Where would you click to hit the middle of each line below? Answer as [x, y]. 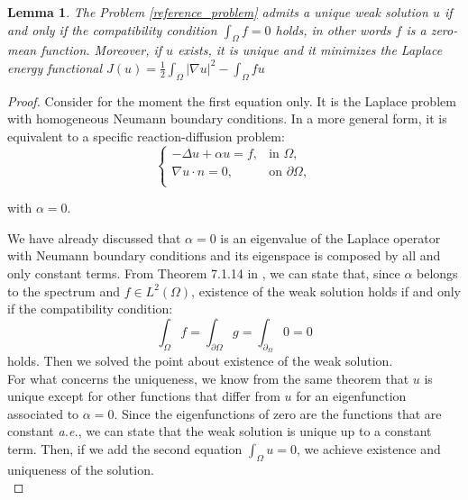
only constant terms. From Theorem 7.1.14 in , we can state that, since [204, 273]
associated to [43, 413]
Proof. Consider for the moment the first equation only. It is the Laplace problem [232, 100]
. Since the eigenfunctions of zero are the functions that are [278, 413]
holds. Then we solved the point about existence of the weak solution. [200, 360]
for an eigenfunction [351, 396]
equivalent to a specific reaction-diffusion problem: [146, 136]
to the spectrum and [64, 291]
